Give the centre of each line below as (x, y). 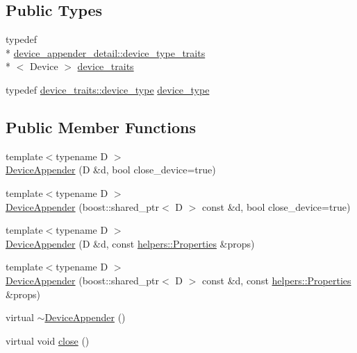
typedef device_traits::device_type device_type (108, 89)
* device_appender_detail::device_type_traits (106, 52)
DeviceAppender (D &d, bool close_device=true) (111, 170)
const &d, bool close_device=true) (276, 206)
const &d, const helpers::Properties (277, 280)
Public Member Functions (101, 127)
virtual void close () (48, 340)
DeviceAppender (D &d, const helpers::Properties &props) (130, 243)
